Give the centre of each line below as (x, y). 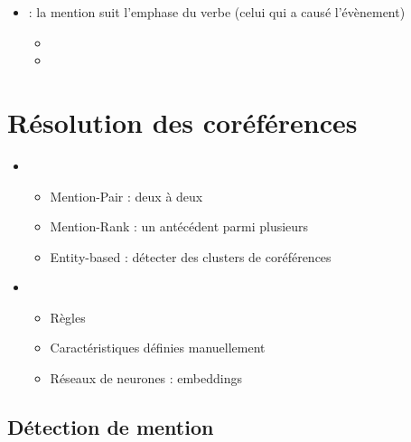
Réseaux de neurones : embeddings (146, 378)
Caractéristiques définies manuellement (158, 348)
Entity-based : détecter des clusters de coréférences (191, 256)
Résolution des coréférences (182, 122)
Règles (68, 317)
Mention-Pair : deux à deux (126, 196)
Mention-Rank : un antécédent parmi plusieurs (179, 226)
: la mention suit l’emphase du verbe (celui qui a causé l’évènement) (217, 12)
